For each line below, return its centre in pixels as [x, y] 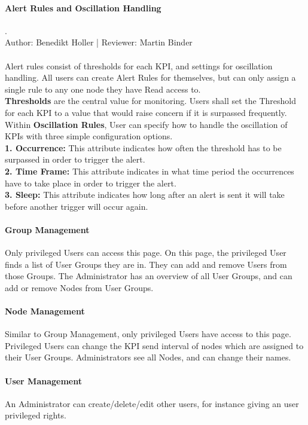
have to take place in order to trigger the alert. [91, 183]
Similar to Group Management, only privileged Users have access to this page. [148, 334]
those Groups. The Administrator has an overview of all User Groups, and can [149, 276]
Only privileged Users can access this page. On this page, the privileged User [146, 253]
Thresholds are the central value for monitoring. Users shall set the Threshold [150, 101]
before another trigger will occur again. [77, 206]
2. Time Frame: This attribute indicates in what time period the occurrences [150, 171]
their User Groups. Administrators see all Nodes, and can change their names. [148, 357]
